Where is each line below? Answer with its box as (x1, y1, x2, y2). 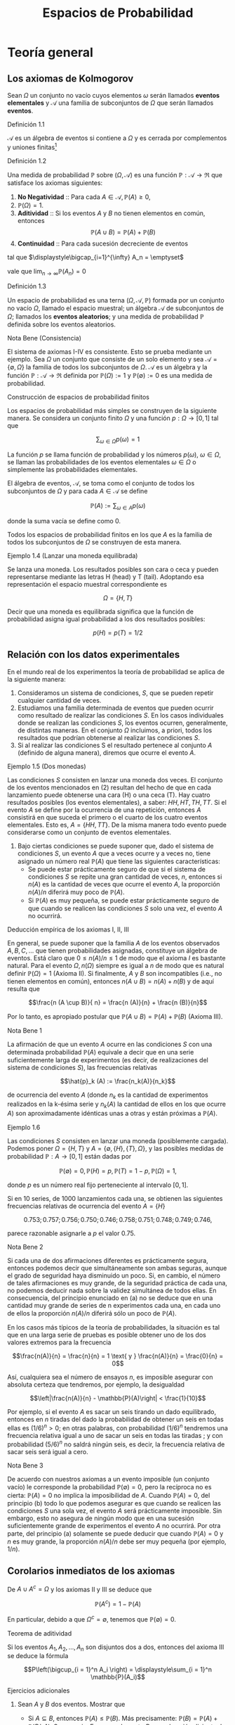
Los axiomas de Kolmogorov (7, 72, 134, 84)
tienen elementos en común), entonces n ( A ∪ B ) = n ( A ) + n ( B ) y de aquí (7, 976, 214, 986)
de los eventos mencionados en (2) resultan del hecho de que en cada (7, 783, 212, 791)
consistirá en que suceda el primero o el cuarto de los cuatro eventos (7, 813, 208, 821)
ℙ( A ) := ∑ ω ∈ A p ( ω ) (90, 502, 146, 511)
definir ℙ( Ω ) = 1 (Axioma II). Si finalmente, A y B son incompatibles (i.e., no (7, 969, 222, 977)
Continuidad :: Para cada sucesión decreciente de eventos (17, 239, 188, 248)
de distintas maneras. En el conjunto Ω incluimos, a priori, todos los (17, 726, 213, 734)
